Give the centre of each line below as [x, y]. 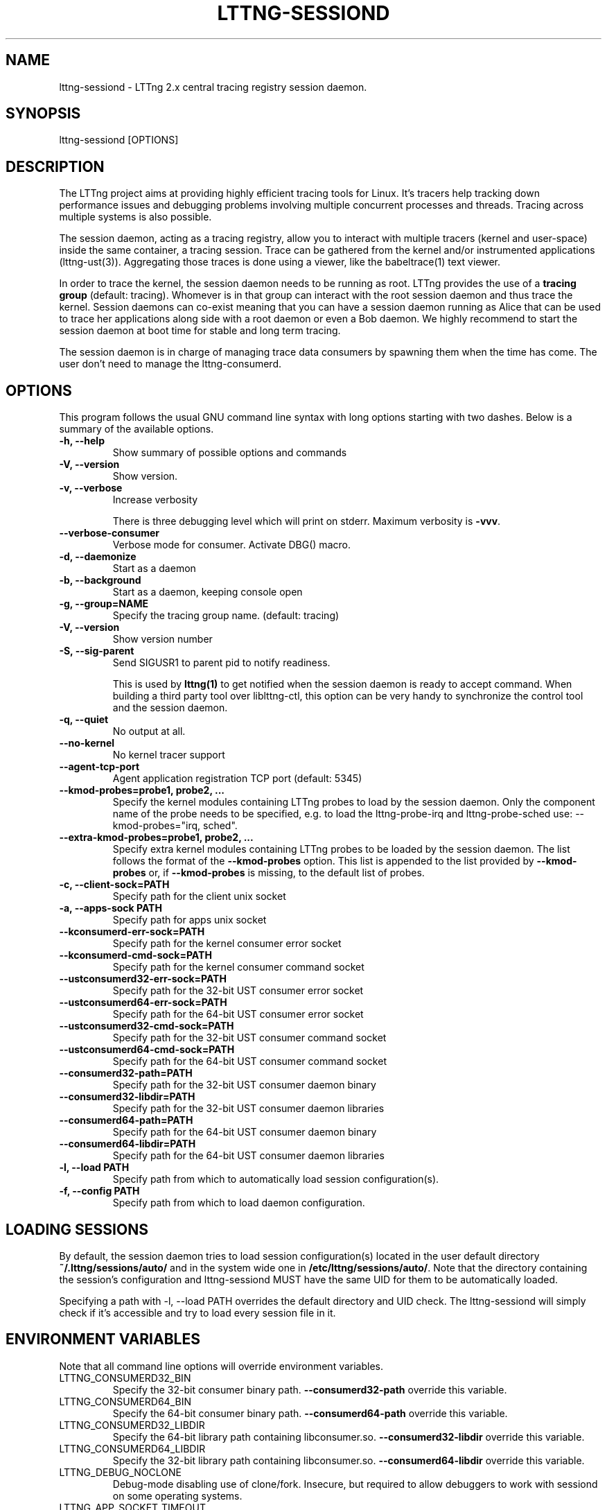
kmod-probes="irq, [157, 826]
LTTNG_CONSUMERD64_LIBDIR [132, 1448]
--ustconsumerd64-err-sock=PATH [143, 1003]
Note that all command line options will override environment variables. [221, 1366]
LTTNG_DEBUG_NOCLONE [120, 1472]
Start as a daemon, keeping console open [208, 592]
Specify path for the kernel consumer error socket [227, 944]
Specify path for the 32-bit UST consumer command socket [249, 1038]
